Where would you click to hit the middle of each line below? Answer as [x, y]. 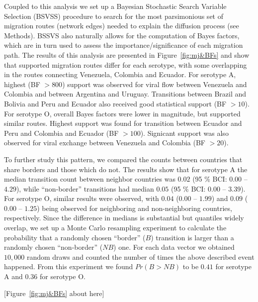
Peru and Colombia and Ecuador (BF [61, 133]
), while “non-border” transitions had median [85, 188]
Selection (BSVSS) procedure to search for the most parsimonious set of [114, 16]
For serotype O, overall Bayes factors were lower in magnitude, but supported [122, 113]
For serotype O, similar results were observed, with [82, 198]
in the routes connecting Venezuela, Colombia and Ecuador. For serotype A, [120, 74]
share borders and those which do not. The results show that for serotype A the [126, 169]
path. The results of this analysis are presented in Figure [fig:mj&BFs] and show [127, 54]
